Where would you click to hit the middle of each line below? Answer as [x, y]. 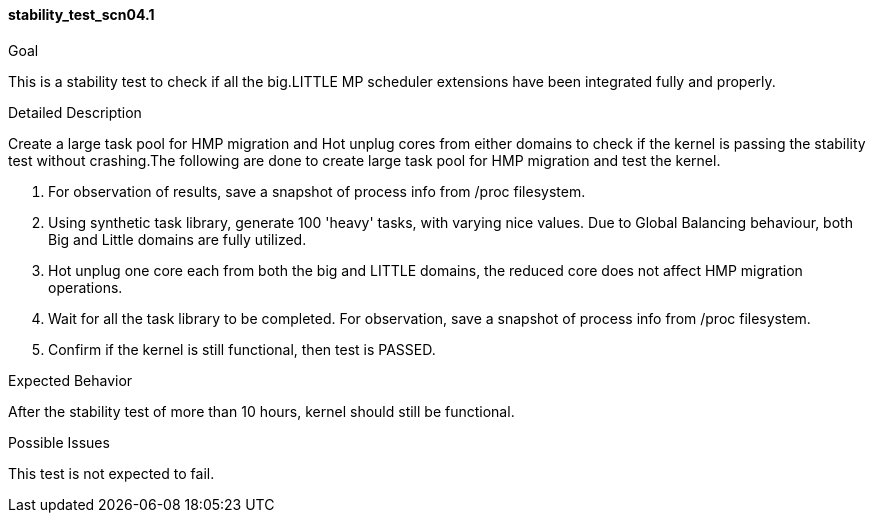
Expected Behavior [70, 380]
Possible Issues [59, 442]
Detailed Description [75, 112]
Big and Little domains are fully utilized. [177, 239]
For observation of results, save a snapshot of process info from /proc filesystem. [317, 191]
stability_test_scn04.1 [81, 14]
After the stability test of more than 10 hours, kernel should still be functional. [261, 411]
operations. [85, 287]
